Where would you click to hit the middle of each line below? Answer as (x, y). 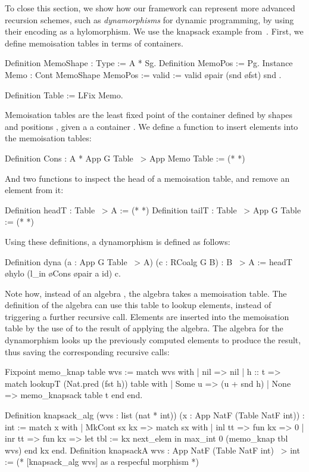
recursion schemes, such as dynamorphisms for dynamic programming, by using (149, 19)
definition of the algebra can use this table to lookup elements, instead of (138, 305)
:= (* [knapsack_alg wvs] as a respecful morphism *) (102, 462)
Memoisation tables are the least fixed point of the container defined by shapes (149, 115)
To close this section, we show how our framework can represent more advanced (150, 8)
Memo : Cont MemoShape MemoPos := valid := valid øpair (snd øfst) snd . (143, 74)
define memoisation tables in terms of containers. (94, 43)
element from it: (34, 190)
